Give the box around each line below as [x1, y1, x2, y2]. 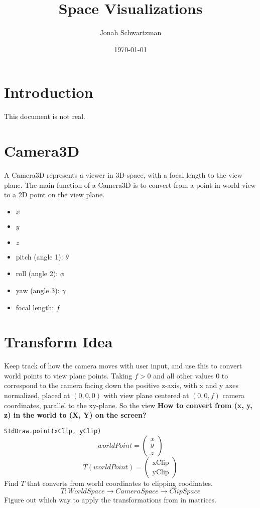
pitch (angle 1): [16, 251, 63, 262]
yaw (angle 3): [16, 285, 60, 295]
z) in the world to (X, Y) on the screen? [4, 410, 147, 420]
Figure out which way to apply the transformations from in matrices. [4, 494, 216, 505]
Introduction [4, 82, 93, 102]
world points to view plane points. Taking [4, 370, 133, 380]
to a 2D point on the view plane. [4, 189, 105, 200]
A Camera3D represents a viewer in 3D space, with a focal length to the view [4, 169, 242, 180]
